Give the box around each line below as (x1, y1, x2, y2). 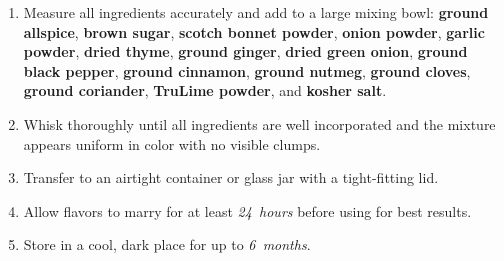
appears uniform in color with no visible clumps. (23, 133, 321, 154)
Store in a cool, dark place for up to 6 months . (23, 234, 311, 255)
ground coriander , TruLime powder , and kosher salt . (23, 80, 387, 101)
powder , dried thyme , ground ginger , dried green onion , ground (23, 41, 468, 62)
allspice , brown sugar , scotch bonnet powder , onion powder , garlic (23, 21, 485, 42)
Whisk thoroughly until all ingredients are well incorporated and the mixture (23, 113, 496, 134)
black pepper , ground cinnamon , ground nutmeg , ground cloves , (23, 60, 471, 81)
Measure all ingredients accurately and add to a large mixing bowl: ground (23, 2, 489, 22)
